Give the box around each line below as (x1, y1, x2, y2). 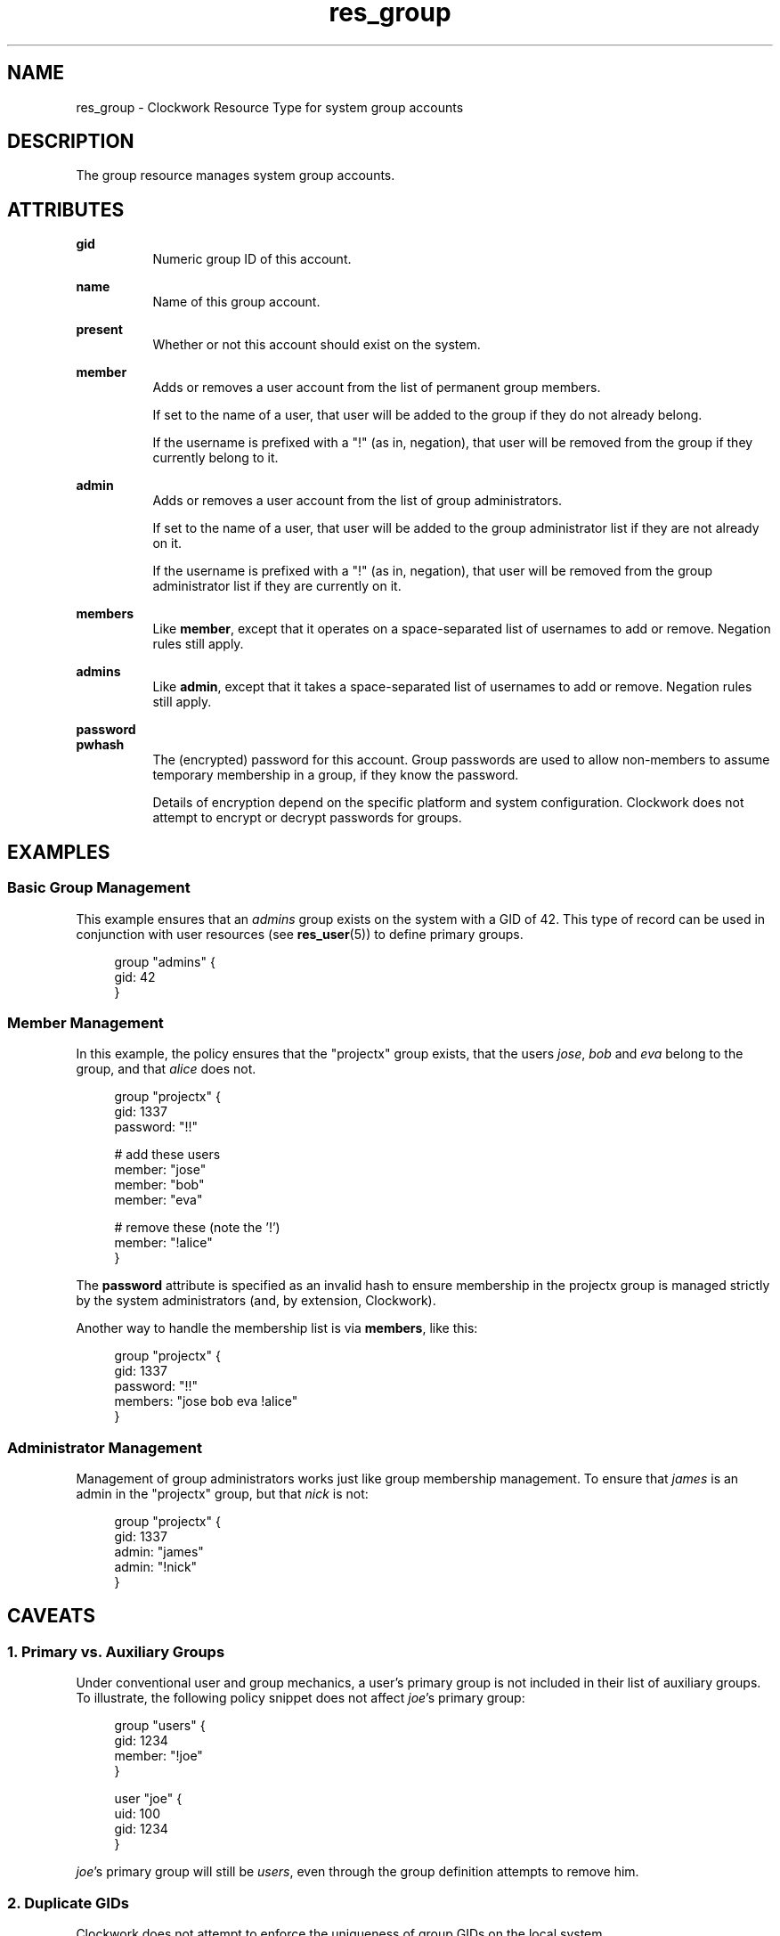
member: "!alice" (114, 1235, 213, 1251)
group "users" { (114, 1718, 206, 1734)
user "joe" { (114, 1791, 183, 1807)
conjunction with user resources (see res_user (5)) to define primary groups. (76, 926, 524, 942)
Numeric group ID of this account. (152, 251, 352, 267)
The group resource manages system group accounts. (76, 167, 395, 184)
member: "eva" (114, 1192, 203, 1208)
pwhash (76, 737, 125, 753)
